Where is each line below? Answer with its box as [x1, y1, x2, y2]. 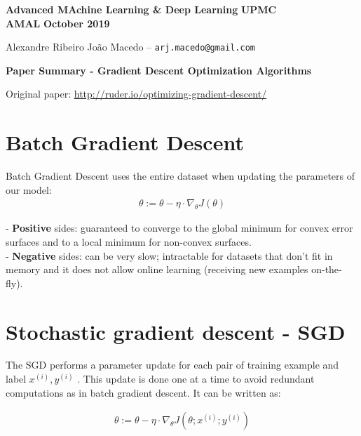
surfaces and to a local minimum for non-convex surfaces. [6, 234, 252, 249]
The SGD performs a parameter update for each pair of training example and [6, 357, 339, 372]
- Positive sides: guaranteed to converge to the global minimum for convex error [6, 220, 353, 235]
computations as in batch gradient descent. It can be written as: [6, 385, 281, 399]
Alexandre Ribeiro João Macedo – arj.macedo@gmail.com [6, 39, 255, 54]
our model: [6, 182, 52, 197]
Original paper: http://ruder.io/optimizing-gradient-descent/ [6, 86, 267, 101]
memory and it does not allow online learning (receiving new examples [6, 262, 308, 277]
